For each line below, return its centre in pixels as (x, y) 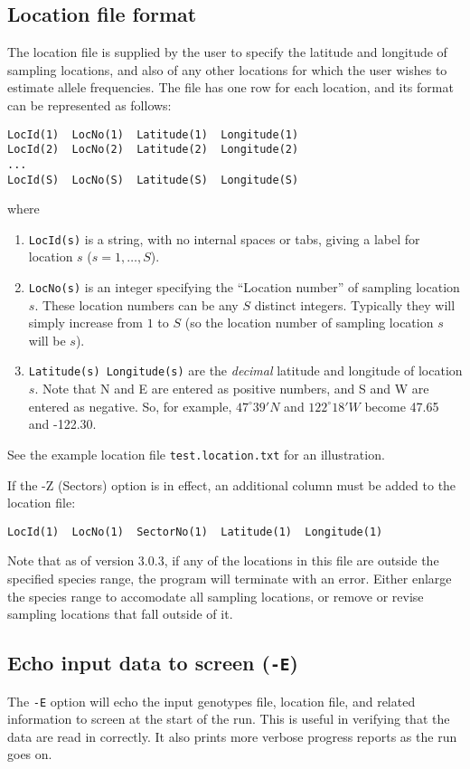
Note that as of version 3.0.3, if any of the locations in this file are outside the (223, 560)
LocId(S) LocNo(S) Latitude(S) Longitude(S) (153, 180)
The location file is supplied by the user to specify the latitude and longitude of (227, 52)
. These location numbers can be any (136, 304)
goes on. (30, 754)
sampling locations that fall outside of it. (120, 614)
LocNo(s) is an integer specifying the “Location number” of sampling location (244, 287)
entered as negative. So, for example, (130, 406)
